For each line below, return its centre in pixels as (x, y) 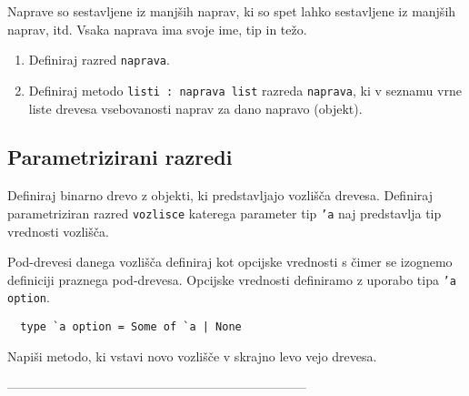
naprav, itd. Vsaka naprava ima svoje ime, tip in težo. (157, 29)
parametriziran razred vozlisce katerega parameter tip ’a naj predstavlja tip (225, 213)
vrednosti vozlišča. (58, 231)
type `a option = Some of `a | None (131, 327)
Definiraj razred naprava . (99, 60)
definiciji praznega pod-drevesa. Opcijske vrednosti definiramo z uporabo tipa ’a (232, 279)
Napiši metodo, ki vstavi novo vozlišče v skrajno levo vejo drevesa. (192, 355)
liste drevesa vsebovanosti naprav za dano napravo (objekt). (195, 108)
